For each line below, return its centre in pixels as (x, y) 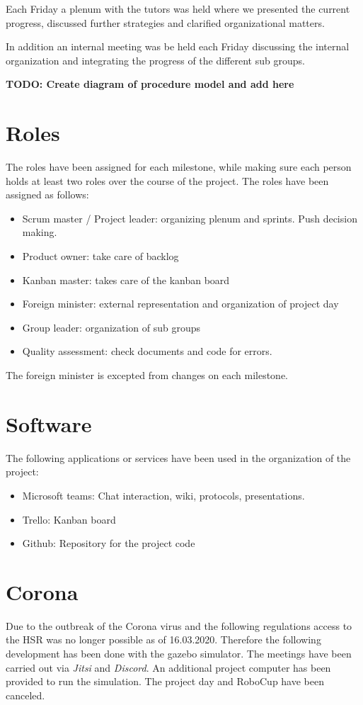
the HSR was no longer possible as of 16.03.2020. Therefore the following (163, 639)
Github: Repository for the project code (109, 543)
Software (49, 423)
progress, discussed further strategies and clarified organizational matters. (165, 22)
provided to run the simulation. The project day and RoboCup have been (165, 681)
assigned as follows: (47, 194)
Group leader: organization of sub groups (111, 327)
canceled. (25, 695)
